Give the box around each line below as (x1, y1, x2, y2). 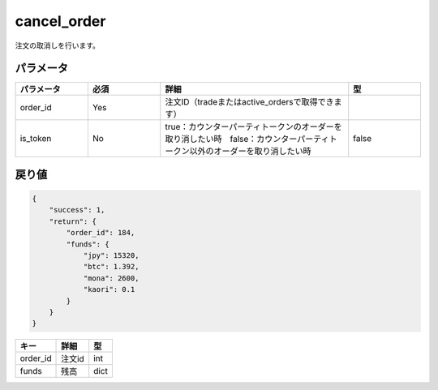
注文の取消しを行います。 (15, 41, 101, 50)
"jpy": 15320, (83, 251, 140, 260)
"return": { (49, 216, 97, 226)
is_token (19, 133, 52, 144)
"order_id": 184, (66, 228, 135, 238)
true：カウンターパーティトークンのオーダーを (165, 122, 342, 133)
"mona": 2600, (83, 273, 140, 283)
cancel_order (15, 12, 106, 30)
